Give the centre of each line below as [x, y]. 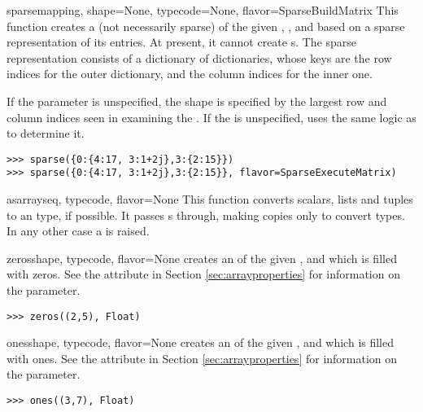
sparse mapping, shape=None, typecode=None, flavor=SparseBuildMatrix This [203, 10]
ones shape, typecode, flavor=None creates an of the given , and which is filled [201, 342]
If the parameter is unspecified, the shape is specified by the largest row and [197, 101]
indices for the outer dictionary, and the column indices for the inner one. [190, 74]
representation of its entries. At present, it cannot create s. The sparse [182, 42]
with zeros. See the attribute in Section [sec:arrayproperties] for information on [203, 274]
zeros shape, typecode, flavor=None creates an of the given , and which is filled [202, 258]
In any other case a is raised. [78, 231]
